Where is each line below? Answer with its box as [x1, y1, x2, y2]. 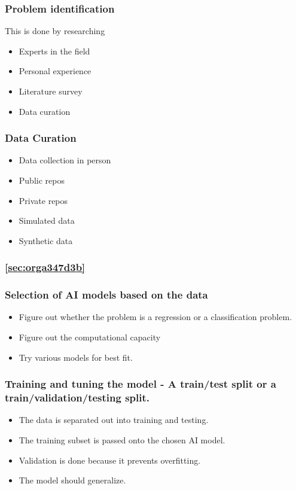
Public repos [19, 174, 65, 186]
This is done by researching [5, 25, 105, 37]
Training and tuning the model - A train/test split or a [5, 376, 276, 391]
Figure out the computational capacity [19, 331, 161, 343]
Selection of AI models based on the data [5, 287, 208, 302]
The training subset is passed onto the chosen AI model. [19, 433, 225, 446]
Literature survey [19, 85, 83, 97]
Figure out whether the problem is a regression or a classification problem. [19, 311, 292, 323]
